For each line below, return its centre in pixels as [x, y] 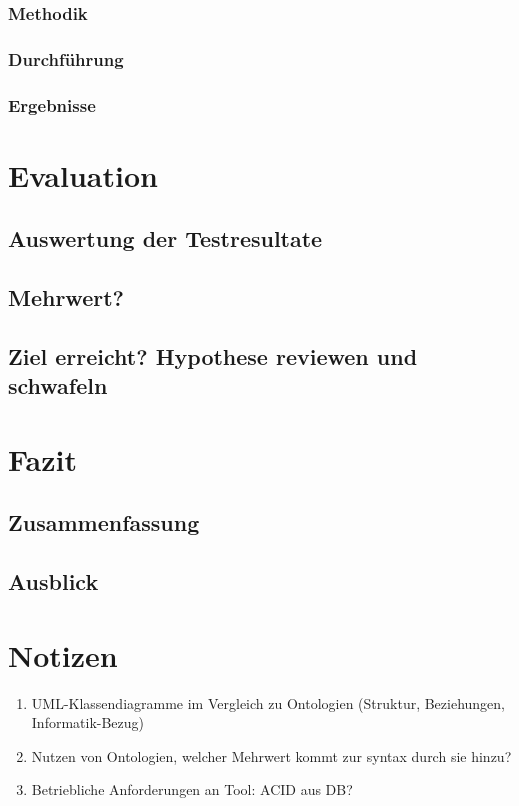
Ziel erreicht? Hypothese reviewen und [213, 355]
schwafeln [58, 385]
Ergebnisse [52, 104]
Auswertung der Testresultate [165, 238]
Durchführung [66, 58]
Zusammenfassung [104, 522]
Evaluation [83, 174]
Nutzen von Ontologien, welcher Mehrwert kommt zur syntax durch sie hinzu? [271, 755]
